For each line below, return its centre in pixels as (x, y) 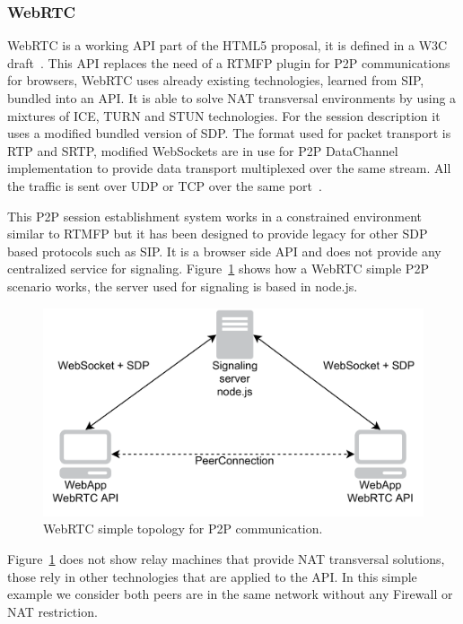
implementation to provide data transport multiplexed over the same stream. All (229, 168)
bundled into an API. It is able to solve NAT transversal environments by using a (232, 98)
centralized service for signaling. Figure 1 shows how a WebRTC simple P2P (218, 269)
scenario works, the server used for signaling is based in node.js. (183, 286)
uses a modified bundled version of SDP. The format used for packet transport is (229, 133)
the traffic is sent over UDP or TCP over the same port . (165, 185)
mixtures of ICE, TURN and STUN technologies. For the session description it (224, 115)
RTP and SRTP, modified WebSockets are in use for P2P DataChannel (203, 150)
